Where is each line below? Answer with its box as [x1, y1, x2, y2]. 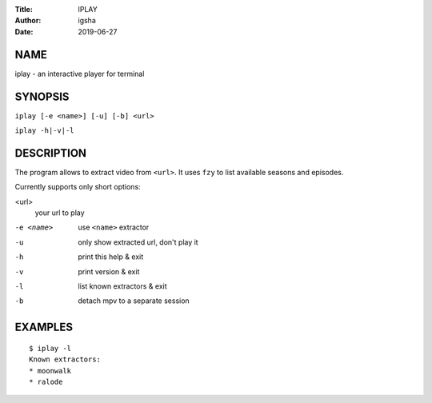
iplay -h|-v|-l [14, 126, 75, 135]
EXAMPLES [14, 321, 74, 334]
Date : [14, 26, 34, 36]
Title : [14, 5, 34, 14]
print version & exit [78, 266, 140, 276]
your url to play [34, 208, 85, 217]
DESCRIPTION [14, 146, 87, 160]
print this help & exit [78, 252, 144, 261]
